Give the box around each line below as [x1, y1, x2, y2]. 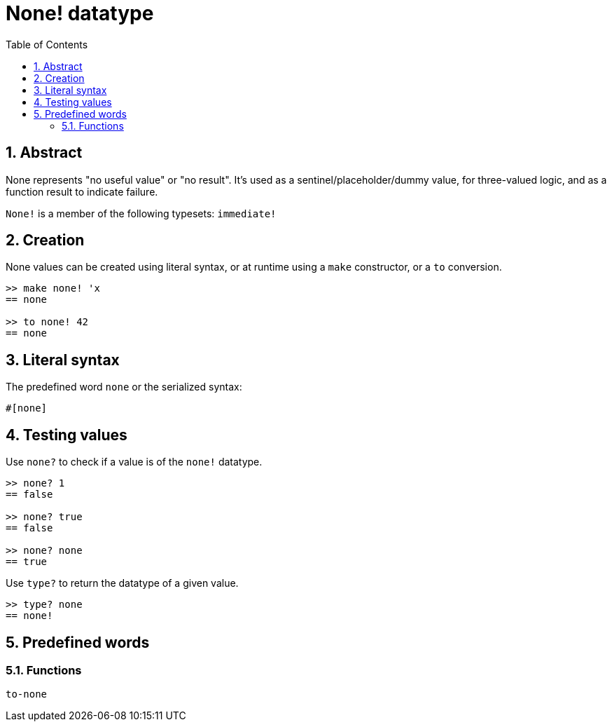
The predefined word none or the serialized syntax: [6, 381, 242, 393]
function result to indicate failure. [6, 185, 158, 198]
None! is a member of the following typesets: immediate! [6, 207, 277, 219]
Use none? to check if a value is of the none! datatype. [6, 456, 263, 468]
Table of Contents [6, 38, 88, 50]
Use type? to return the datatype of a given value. [6, 577, 239, 590]
